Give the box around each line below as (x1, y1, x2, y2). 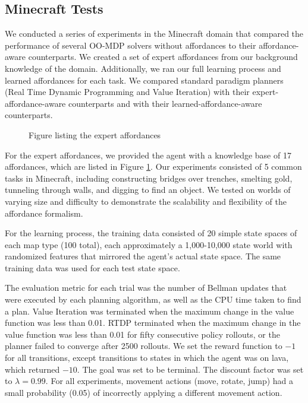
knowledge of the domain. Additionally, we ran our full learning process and (5, 62, 281, 74)
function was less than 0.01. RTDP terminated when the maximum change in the (5, 316, 301, 329)
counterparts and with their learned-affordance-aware (68, 97, 262, 109)
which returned (5, 363, 60, 375)
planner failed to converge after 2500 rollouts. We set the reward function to (5, 339, 282, 352)
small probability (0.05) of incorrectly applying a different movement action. (5, 386, 282, 398)
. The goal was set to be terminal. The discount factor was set (77, 363, 304, 375)
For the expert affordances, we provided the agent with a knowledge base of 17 (5, 148, 291, 161)
